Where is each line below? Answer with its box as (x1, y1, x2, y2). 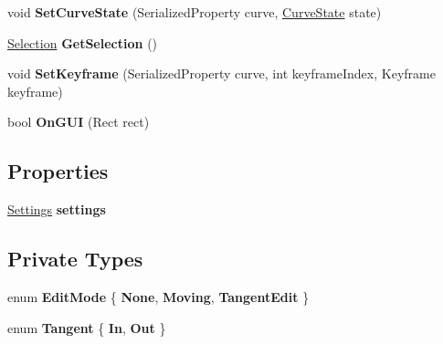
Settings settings (7, 200, 106, 219)
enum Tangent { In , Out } (7, 318, 166, 337)
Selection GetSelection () (7, 33, 158, 52)
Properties (7, 157, 109, 185)
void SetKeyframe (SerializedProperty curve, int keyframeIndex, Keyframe (7, 64, 436, 83)
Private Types (7, 245, 143, 273)
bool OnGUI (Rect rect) (7, 112, 150, 131)
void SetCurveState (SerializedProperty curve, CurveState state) (7, 3, 382, 21)
